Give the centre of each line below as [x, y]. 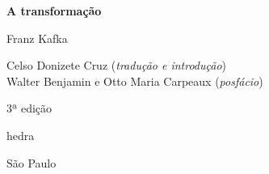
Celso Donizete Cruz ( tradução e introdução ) [117, 65]
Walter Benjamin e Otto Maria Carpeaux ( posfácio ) [135, 81]
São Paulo [32, 162]
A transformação [54, 11]
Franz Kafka [37, 38]
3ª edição [29, 108]
